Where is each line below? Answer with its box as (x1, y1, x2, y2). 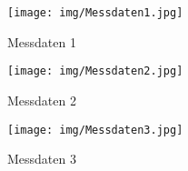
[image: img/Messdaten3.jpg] (7, 123, 183, 136)
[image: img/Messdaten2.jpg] (7, 65, 183, 78)
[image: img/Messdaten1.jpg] (7, 6, 183, 19)
